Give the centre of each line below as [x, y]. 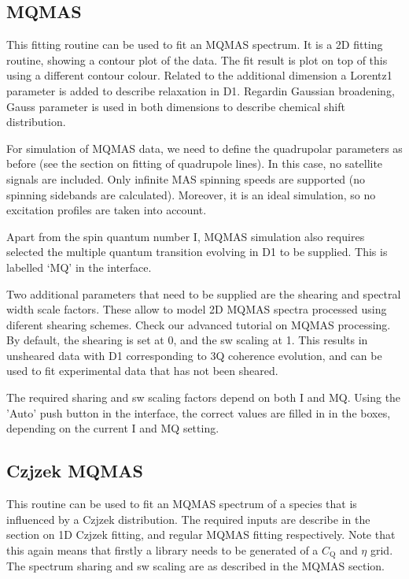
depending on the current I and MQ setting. [113, 428]
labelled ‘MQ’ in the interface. [79, 267]
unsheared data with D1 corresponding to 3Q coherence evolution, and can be [194, 355]
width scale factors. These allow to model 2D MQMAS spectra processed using [197, 309]
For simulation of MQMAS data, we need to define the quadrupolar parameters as [204, 148]
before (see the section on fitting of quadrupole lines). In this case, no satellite [195, 163]
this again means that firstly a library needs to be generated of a [162, 549]
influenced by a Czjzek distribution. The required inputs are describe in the [188, 519]
